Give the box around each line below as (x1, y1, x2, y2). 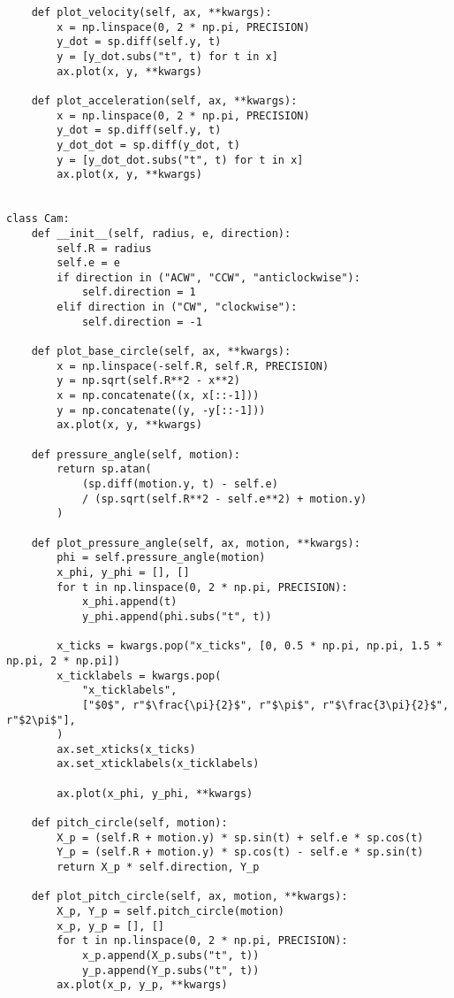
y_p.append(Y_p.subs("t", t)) (81, 963, 260, 977)
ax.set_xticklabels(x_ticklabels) (57, 757, 260, 771)
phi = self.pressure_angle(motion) (57, 551, 266, 564)
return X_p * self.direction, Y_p (57, 861, 260, 874)
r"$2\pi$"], (6, 713, 76, 726)
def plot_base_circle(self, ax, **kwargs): (31, 345, 291, 358)
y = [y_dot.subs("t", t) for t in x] (57, 50, 278, 63)
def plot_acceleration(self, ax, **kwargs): (31, 94, 298, 107)
